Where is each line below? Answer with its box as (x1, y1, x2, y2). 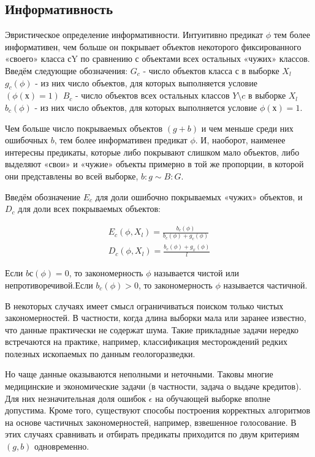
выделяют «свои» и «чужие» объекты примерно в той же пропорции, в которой (5, 157, 304, 170)
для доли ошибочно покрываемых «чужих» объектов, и (95, 190, 303, 203)
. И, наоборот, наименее (195, 134, 286, 146)
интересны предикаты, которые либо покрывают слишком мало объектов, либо (5, 145, 300, 158)
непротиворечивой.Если (5, 278, 93, 291)
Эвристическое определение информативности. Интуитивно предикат (5, 28, 264, 41)
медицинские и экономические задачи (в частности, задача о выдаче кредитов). (5, 380, 302, 393)
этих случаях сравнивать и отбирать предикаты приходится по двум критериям (5, 428, 300, 440)
